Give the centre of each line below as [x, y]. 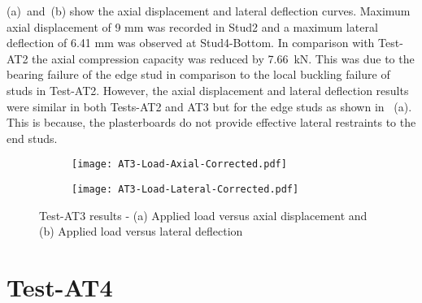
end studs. [32, 138]
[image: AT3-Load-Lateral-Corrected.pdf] [185, 189]
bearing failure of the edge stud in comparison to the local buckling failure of [198, 74]
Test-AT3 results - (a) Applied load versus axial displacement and [203, 215]
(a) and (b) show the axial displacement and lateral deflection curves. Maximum [209, 11]
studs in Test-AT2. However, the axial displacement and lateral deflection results [208, 90]
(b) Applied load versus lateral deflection [141, 231]
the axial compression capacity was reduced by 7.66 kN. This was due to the [223, 58]
